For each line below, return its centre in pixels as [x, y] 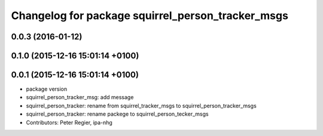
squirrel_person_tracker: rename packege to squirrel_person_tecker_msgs [117, 114]
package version [47, 89]
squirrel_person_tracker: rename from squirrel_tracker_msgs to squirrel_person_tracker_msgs [141, 106]
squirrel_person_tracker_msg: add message [80, 97]
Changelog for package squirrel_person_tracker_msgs [150, 16]
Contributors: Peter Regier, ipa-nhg [69, 122]
